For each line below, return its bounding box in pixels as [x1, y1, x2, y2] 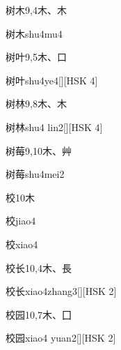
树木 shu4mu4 [6, 26, 63, 40]
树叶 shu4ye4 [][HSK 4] [6, 73, 98, 87]
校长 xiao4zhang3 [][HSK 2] [6, 284, 117, 298]
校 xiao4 [6, 236, 38, 251]
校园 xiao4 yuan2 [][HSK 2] [6, 330, 116, 345]
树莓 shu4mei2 [6, 167, 65, 181]
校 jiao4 [6, 213, 36, 228]
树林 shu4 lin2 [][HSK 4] [6, 119, 103, 134]
